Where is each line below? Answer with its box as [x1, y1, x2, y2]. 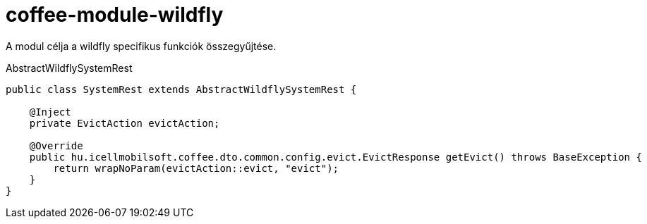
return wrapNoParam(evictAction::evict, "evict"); [53, 162, 339, 174]
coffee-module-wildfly [6, 3, 224, 27]
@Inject [29, 106, 71, 118]
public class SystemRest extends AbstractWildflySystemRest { [6, 83, 357, 95]
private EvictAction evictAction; [29, 117, 220, 129]
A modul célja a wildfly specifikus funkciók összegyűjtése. [6, 39, 277, 52]
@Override [29, 139, 83, 151]
